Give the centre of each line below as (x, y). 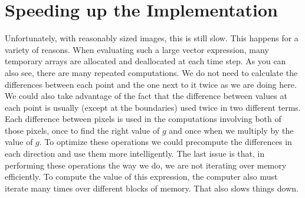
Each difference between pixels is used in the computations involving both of (143, 119)
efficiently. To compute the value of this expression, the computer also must (141, 176)
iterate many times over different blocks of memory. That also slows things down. (152, 188)
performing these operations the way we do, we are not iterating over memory (146, 165)
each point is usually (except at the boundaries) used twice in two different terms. (153, 107)
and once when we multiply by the (231, 130)
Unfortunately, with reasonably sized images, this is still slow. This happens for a (152, 38)
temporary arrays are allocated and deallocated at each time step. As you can (145, 61)
